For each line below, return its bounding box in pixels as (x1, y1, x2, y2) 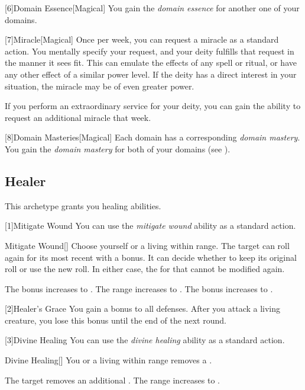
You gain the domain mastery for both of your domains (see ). (5, 142, 231, 155)
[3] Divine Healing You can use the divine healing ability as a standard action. (5, 334, 285, 346)
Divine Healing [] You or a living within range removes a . (5, 354, 212, 366)
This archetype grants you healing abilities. (5, 199, 161, 212)
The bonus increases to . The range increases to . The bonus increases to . (5, 282, 273, 295)
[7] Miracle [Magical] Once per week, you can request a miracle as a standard (5, 33, 279, 46)
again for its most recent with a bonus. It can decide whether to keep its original (5, 251, 297, 263)
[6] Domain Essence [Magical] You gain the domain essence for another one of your (5, 2, 300, 14)
